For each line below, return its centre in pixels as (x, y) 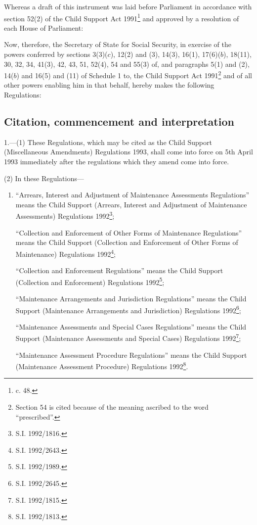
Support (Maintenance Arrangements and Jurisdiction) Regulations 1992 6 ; (128, 309)
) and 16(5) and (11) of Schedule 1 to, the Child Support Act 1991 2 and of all (134, 74)
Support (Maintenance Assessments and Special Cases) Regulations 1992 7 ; (128, 337)
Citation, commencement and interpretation (119, 121)
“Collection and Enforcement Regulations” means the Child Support (119, 270)
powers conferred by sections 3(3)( (56, 54)
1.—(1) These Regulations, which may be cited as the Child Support (108, 142)
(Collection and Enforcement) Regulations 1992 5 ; (90, 281)
